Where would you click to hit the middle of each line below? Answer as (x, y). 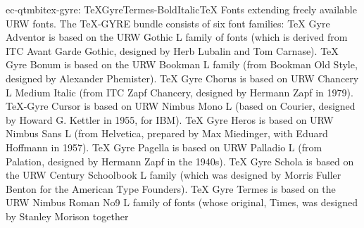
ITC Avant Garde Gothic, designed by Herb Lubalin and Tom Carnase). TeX (172, 50)
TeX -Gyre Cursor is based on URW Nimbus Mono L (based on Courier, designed (181, 106)
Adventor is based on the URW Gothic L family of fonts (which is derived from (177, 37)
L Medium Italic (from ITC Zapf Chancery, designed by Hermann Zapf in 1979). (180, 92)
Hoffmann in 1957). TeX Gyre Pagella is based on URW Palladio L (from (164, 147)
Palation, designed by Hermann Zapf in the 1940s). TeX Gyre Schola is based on (180, 161)
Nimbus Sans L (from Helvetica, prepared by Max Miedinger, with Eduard (167, 133)
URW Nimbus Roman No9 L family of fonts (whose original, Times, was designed (182, 202)
